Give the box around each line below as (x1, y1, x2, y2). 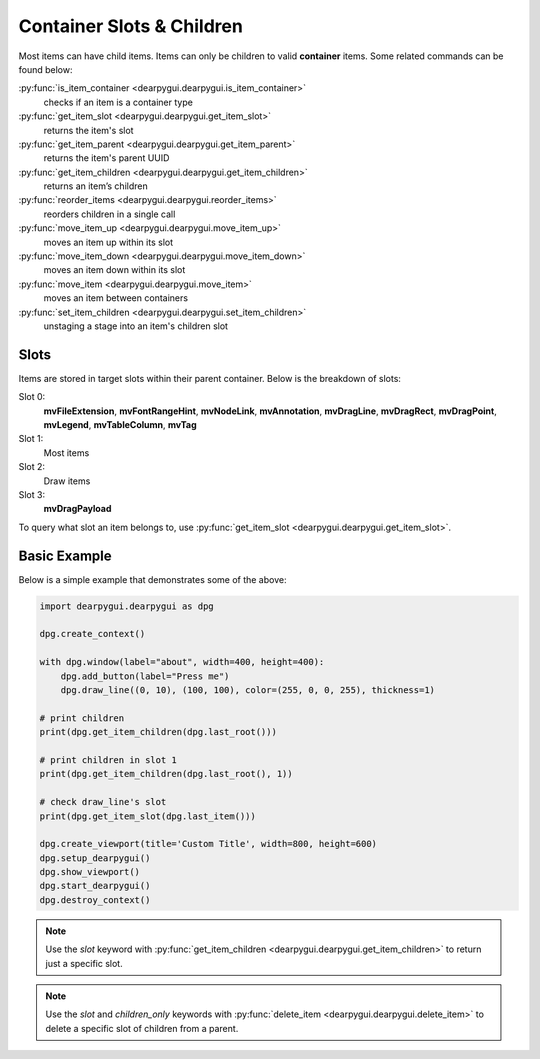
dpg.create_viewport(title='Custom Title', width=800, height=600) (39, 838, 378, 850)
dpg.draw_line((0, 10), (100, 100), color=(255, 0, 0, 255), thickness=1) (60, 685, 435, 696)
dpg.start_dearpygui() (39, 880, 151, 892)
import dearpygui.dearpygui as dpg (39, 600, 214, 612)
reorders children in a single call (43, 208, 176, 220)
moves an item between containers (43, 292, 189, 304)
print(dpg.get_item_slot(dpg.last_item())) (39, 810, 257, 822)
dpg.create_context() (39, 628, 146, 640)
